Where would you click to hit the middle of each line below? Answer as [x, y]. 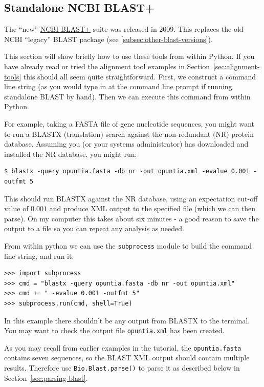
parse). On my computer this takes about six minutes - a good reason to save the [131, 218]
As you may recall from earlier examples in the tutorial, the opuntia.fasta [123, 347]
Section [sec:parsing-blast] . [46, 378]
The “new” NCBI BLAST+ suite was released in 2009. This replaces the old [124, 29]
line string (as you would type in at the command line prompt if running [118, 86]
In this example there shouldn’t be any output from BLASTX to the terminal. [127, 320]
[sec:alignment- [236, 66]
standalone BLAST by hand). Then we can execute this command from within [127, 96]
